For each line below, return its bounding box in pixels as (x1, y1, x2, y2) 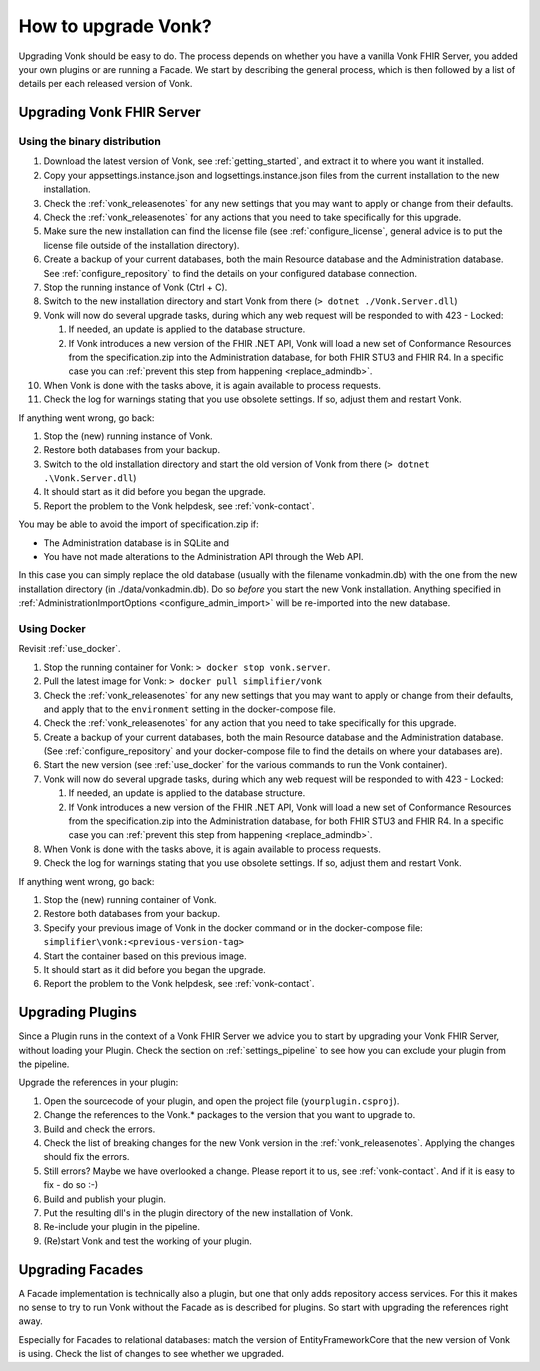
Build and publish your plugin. (43, 1193, 167, 1205)
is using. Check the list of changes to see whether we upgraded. (18, 1348, 285, 1360)
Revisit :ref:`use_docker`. (18, 643, 121, 655)
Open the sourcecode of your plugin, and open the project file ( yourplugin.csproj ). (43, 1095, 400, 1107)
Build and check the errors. (43, 1123, 156, 1135)
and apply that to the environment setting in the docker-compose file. (43, 703, 336, 715)
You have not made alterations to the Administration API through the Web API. (43, 551, 364, 563)
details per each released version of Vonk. (18, 78, 193, 90)
